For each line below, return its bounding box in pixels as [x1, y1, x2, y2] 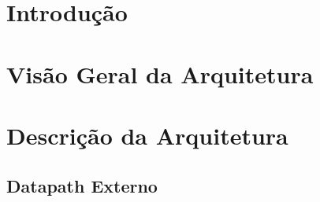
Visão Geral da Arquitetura [6, 57, 314, 90]
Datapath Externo [6, 173, 158, 197]
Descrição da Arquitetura [6, 119, 288, 151]
